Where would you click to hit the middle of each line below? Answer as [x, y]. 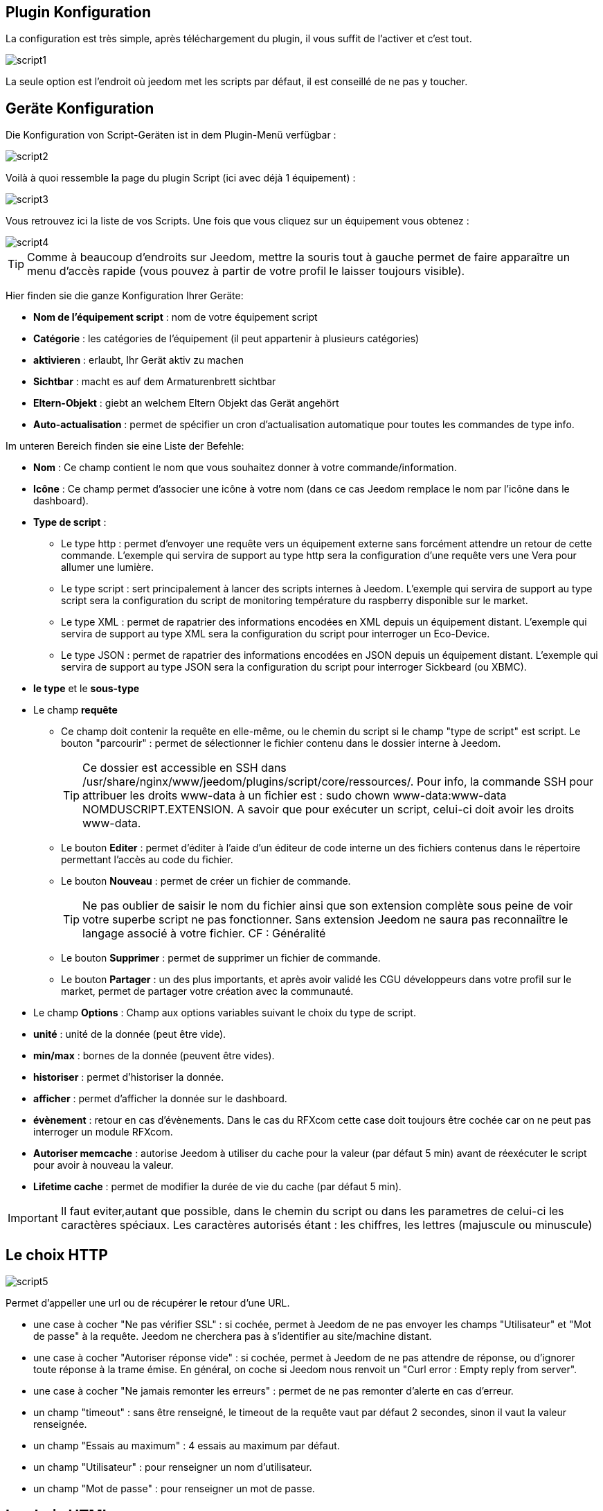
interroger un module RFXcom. [103, 1132]
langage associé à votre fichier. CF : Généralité [204, 934]
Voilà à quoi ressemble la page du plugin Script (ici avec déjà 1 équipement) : [181, 178]
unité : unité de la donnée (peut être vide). [130, 1034]
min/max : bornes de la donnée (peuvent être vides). [154, 1056]
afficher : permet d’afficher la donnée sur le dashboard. [160, 1099]
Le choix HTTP [57, 1255]
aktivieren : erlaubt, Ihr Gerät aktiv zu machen [138, 360]
